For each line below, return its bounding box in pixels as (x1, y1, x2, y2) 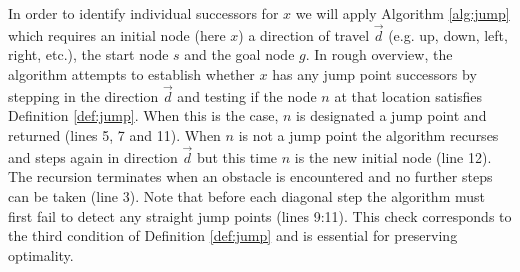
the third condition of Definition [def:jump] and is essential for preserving (8, 225, 458, 246)
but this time (196, 146, 278, 167)
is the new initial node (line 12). (294, 146, 492, 167)
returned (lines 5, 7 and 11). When (8, 125, 221, 145)
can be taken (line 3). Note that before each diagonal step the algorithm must (8, 186, 485, 206)
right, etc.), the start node (8, 44, 169, 65)
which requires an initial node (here (8, 24, 226, 45)
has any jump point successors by (272, 64, 477, 84)
